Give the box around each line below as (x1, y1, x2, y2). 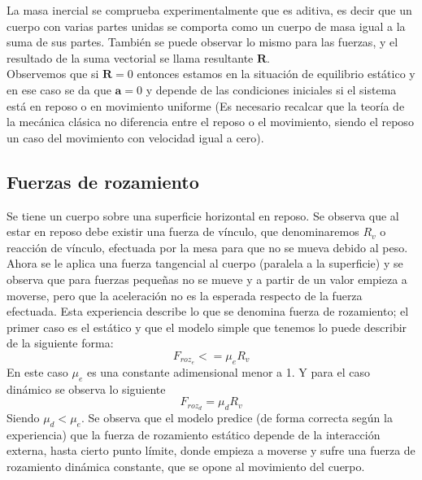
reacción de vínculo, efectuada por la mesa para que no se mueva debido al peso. (7, 238, 408, 255)
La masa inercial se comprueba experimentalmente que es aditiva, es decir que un (7, 2, 412, 18)
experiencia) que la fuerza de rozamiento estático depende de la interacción (7, 425, 381, 443)
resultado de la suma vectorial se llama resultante (7, 49, 254, 66)
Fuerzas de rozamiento (7, 168, 199, 194)
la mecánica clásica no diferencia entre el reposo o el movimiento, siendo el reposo (7, 113, 414, 130)
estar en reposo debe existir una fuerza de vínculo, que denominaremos (7, 223, 359, 240)
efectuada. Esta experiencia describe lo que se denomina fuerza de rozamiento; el (7, 303, 409, 320)
